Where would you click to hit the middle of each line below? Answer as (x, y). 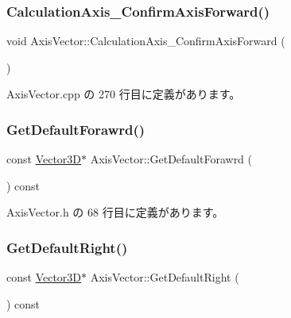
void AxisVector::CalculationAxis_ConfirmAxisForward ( (146, 41)
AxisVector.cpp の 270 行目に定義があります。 (124, 94)
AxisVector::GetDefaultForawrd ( (171, 159)
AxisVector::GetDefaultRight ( (165, 277)
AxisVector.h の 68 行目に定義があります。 (115, 212)
